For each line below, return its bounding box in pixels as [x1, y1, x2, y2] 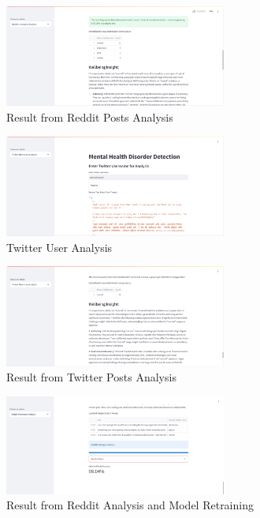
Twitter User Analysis [6, 238, 113, 255]
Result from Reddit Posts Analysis [6, 109, 173, 126]
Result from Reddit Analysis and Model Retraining [6, 497, 254, 513]
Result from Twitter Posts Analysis [6, 369, 176, 385]
